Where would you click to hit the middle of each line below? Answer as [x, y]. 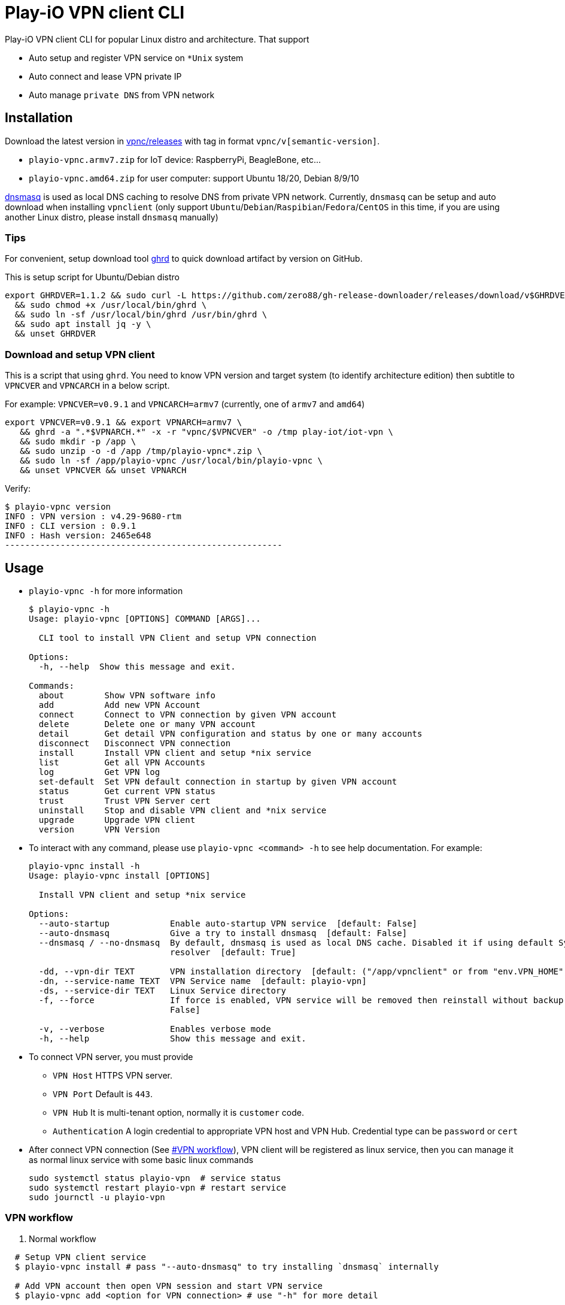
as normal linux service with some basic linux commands [141, 1159]
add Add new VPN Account [119, 705]
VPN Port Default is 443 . [103, 1094]
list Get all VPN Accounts [122, 762]
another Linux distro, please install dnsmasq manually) [112, 217]
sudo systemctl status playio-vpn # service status [155, 1178]
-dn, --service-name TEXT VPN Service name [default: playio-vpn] [203, 981]
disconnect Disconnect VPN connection [135, 743]
